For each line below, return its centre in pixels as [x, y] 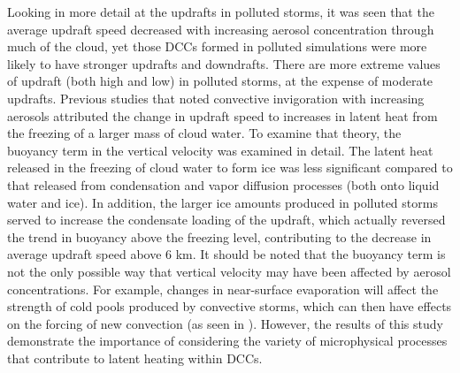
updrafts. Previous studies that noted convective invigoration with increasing [216, 98]
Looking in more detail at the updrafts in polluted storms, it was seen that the [221, 11]
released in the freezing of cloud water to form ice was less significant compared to [230, 167]
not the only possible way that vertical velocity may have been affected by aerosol [229, 271]
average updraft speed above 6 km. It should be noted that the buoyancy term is [226, 254]
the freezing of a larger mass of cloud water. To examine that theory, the [204, 133]
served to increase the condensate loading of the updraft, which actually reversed [226, 220]
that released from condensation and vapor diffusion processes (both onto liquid [223, 184]
